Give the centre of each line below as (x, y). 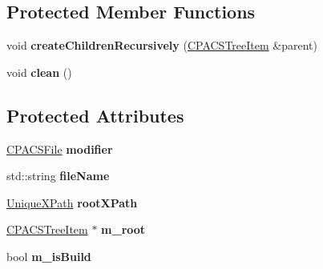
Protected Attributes (95, 115)
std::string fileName (58, 176)
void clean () (39, 72)
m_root (123, 229)
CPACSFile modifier (60, 149)
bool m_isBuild (49, 256)
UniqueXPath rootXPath (72, 202)
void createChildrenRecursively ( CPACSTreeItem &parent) (162, 45)
